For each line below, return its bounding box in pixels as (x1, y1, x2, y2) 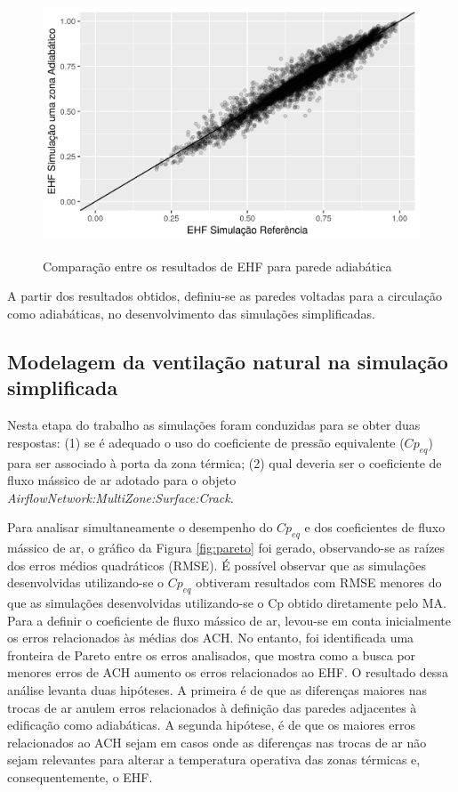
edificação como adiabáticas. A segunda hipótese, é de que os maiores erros (7, 715, 416, 734)
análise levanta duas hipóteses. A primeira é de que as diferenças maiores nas (7, 681, 428, 699)
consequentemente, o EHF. (7, 768, 153, 787)
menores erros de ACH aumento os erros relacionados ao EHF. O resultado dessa (7, 663, 448, 682)
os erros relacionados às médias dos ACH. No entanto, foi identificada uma (7, 628, 414, 647)
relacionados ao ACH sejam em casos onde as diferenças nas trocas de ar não (7, 732, 427, 751)
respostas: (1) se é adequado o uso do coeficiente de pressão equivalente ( (7, 432, 405, 451)
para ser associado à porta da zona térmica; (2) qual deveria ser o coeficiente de (7, 453, 442, 472)
